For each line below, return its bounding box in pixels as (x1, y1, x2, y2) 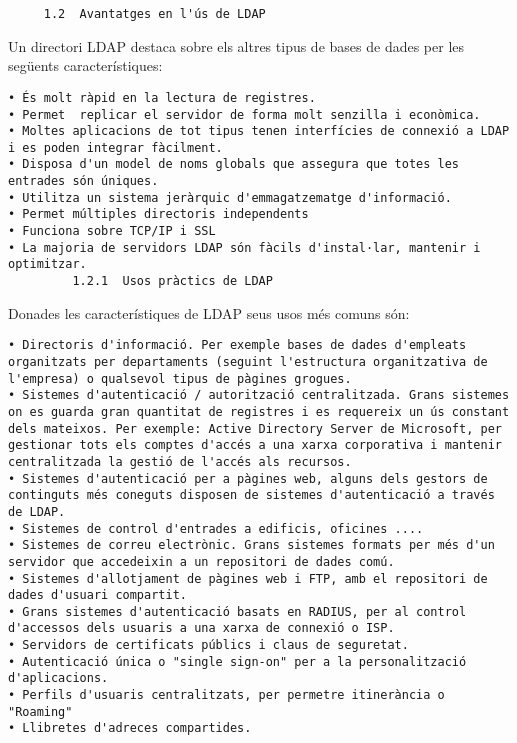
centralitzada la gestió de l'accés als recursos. (8, 454, 352, 469)
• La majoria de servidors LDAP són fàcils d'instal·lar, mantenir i (8, 240, 481, 255)
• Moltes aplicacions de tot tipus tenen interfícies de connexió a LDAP (8, 124, 510, 139)
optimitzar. (8, 257, 87, 272)
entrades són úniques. (8, 174, 159, 189)
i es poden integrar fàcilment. (8, 140, 223, 155)
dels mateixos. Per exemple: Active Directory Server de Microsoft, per (8, 421, 502, 436)
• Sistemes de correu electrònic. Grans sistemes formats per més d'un (8, 538, 495, 553)
